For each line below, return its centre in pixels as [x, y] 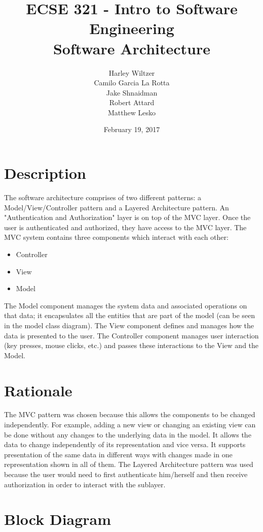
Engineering [132, 28]
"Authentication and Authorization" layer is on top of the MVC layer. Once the [127, 217]
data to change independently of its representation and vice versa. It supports [125, 444]
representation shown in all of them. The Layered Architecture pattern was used [129, 464]
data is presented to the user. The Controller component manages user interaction [131, 335]
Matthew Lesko [132, 112]
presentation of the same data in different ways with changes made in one [118, 454]
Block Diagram [58, 519]
